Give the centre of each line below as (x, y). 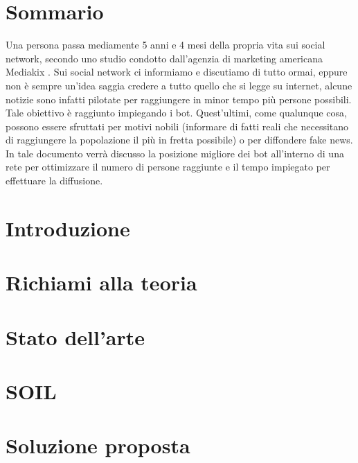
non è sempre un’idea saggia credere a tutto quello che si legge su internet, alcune (179, 85)
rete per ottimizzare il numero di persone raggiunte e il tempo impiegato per (168, 167)
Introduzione (68, 228)
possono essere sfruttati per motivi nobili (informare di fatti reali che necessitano (177, 126)
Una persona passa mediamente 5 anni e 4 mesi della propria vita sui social (165, 45)
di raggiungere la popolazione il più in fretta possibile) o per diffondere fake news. (179, 140)
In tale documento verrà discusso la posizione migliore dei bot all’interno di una (175, 153)
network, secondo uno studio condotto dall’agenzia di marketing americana (164, 58)
